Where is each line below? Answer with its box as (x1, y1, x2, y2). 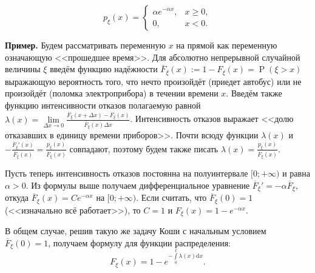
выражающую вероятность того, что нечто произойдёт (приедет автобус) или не (5, 75, 302, 87)
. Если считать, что (136, 191, 207, 204)
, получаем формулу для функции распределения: (48, 236, 231, 249)
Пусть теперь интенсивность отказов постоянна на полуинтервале (5, 167, 248, 180)
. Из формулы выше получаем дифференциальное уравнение (25, 178, 250, 191)
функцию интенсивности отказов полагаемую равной (5, 98, 201, 111)
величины (5, 62, 41, 75)
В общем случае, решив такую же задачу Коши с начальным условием (5, 224, 266, 237)
